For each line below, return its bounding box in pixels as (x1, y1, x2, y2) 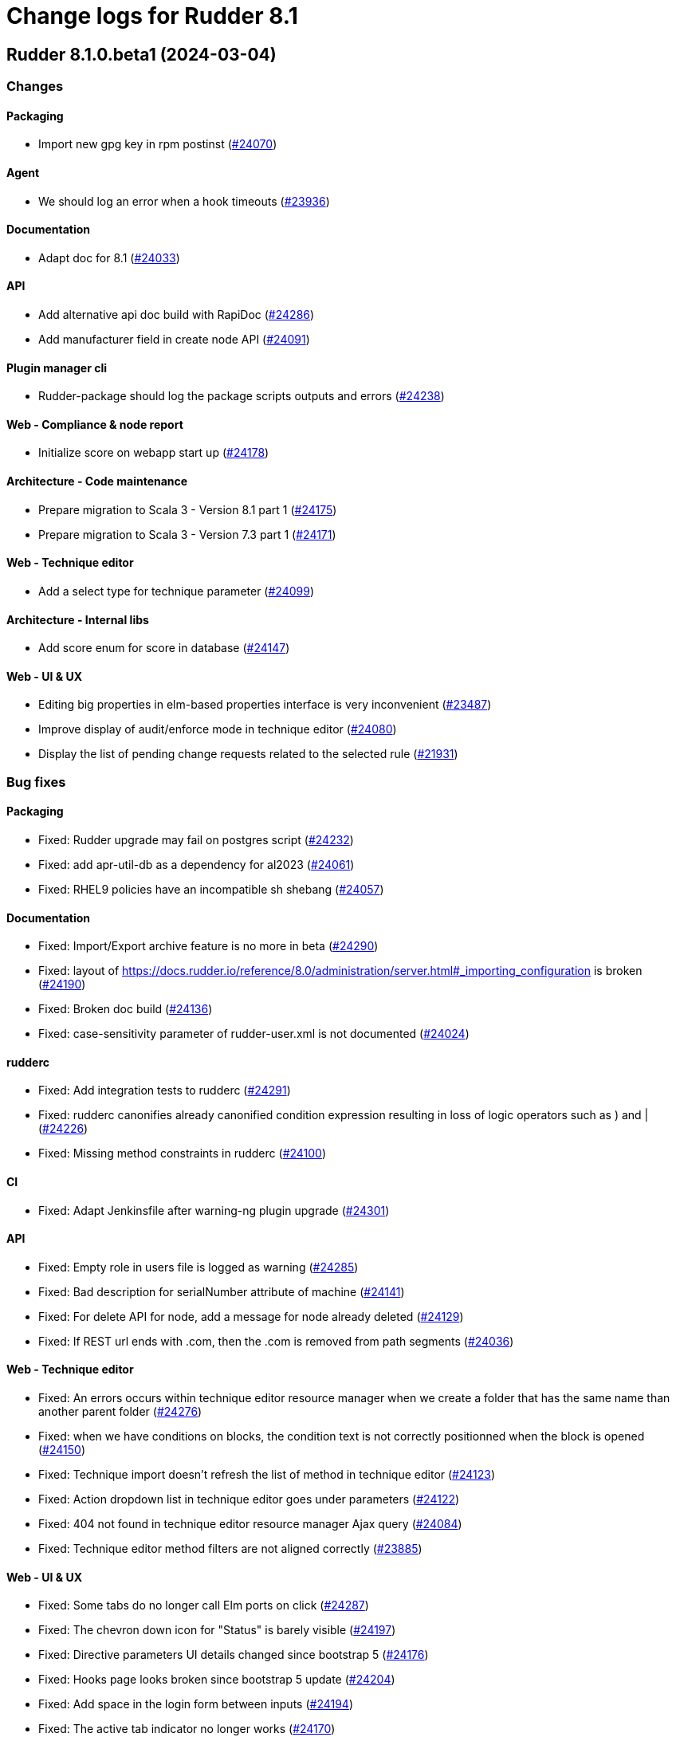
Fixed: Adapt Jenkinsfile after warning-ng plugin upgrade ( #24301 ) (38, 1203, 390, 1217)
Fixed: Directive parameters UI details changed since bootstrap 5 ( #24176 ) (38, 1648, 429, 1662)
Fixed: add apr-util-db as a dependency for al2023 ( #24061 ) (38, 857, 355, 871)
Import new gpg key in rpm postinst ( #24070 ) (38, 137, 277, 151)
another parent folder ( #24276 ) (38, 1405, 202, 1419)
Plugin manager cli (6, 360, 108, 375)
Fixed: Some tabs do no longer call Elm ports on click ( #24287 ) (38, 1598, 369, 1613)
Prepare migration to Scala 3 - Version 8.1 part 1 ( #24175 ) (38, 502, 337, 517)
